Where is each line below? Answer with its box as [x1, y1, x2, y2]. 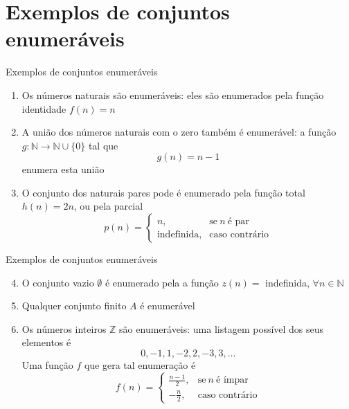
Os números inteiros [21, 321, 107, 336]
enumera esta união [21, 162, 105, 176]
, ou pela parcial [73, 199, 143, 213]
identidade [21, 101, 66, 116]
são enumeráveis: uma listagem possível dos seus [119, 321, 324, 336]
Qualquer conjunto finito [21, 298, 127, 313]
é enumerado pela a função [105, 275, 219, 289]
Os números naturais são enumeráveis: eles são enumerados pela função [21, 87, 324, 102]
